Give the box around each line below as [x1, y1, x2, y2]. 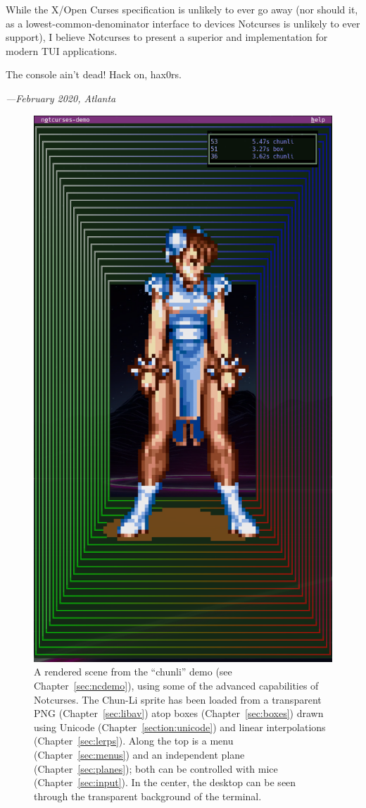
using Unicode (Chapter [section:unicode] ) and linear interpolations [34, 719, 326, 734]
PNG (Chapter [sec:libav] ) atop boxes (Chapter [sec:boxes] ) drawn [34, 706, 324, 721]
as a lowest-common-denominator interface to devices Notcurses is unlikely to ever [6, 16, 360, 30]
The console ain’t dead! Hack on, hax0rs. [6, 67, 182, 82]
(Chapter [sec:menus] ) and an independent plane [34, 747, 245, 762]
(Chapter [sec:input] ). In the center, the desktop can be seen [34, 775, 296, 790]
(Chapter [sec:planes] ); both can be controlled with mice [34, 761, 278, 776]
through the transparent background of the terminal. [34, 788, 262, 803]
